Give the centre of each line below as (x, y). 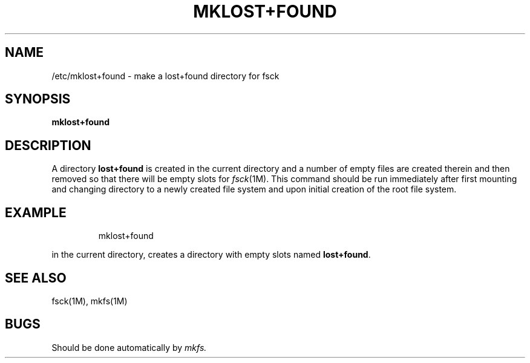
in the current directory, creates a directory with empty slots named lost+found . (211, 255)
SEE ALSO (36, 278)
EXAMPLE (36, 212)
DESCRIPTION (48, 145)
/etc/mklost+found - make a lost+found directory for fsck (165, 76)
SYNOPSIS (38, 99)
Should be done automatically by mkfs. (129, 347)
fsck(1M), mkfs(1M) (90, 301)
